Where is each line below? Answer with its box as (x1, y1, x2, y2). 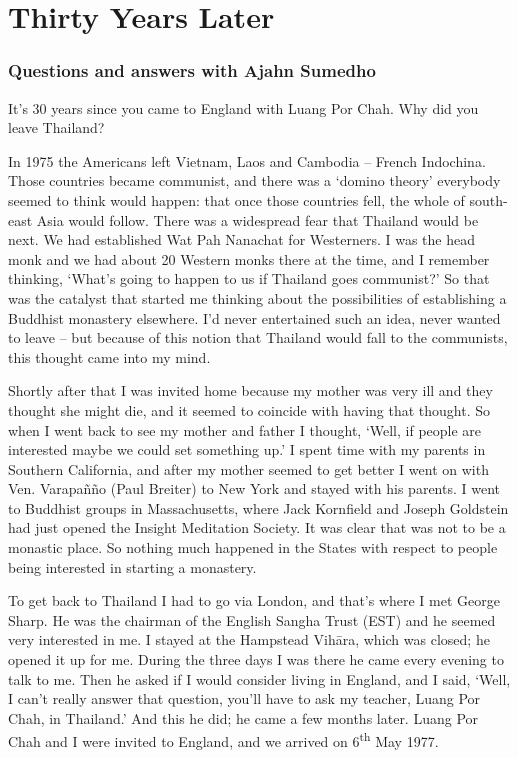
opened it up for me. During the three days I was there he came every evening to (8, 649, 504, 670)
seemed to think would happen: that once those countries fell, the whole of (8, 189, 465, 210)
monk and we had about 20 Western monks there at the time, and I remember (8, 248, 490, 269)
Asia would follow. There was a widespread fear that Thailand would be (36, 209, 479, 230)
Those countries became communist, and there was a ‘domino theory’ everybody (8, 170, 501, 191)
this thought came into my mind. (8, 346, 211, 367)
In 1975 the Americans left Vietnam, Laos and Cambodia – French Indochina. (8, 150, 486, 171)
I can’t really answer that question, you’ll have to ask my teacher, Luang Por (8, 688, 481, 709)
